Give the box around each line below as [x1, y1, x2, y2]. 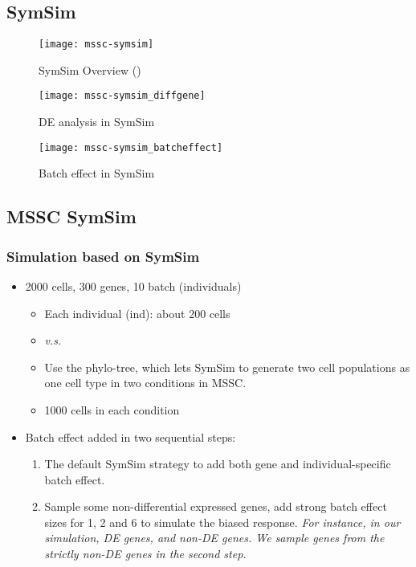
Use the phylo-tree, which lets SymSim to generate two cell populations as [44, 358, 410, 375]
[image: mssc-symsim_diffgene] [39, 90, 206, 102]
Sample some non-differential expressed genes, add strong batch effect [44, 498, 387, 515]
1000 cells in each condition [44, 401, 180, 418]
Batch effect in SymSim [39, 165, 155, 182]
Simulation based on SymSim [6, 246, 200, 266]
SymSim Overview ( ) [39, 61, 141, 78]
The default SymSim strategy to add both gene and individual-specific [44, 455, 391, 472]
